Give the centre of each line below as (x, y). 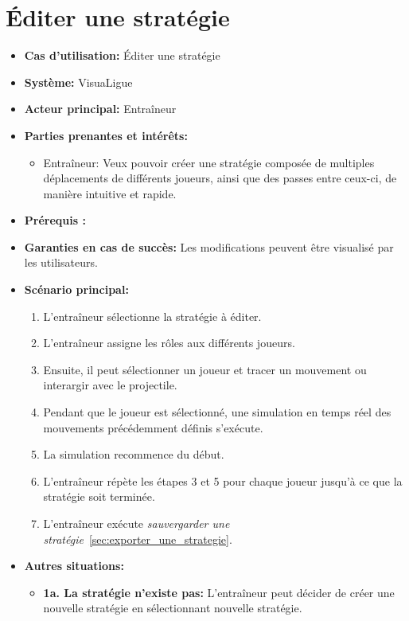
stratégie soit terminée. (99, 496)
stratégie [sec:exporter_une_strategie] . (138, 539)
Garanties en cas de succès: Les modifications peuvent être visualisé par (209, 246)
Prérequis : (55, 220)
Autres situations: (74, 566)
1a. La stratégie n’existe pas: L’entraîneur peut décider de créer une (219, 592)
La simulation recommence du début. (134, 454)
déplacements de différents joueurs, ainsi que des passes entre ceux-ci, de (220, 178)
